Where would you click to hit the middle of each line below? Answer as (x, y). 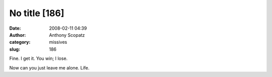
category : (20, 42)
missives (58, 42)
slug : (15, 49)
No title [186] (37, 13)
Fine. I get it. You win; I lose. (39, 58)
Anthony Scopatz (67, 35)
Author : (18, 35)
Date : (15, 28)
